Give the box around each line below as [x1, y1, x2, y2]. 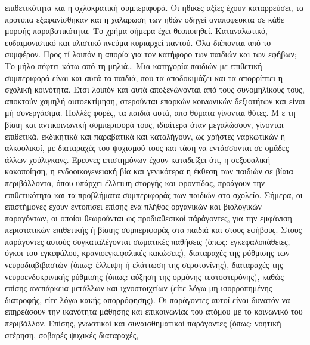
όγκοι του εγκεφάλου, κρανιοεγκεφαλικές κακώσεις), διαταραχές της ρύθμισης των [5, 247, 290, 259]
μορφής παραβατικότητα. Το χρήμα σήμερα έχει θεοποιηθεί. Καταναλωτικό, [5, 24, 268, 37]
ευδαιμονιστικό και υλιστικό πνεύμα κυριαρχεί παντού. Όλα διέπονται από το [5, 36, 271, 48]
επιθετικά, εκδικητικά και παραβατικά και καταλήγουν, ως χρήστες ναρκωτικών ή [5, 130, 286, 142]
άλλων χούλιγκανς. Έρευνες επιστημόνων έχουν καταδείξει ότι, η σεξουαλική [5, 153, 271, 165]
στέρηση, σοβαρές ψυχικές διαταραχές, [5, 328, 139, 341]
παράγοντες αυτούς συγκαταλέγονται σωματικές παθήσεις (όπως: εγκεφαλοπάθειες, [5, 235, 290, 247]
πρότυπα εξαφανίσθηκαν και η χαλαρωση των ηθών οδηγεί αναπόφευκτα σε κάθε [5, 13, 284, 25]
